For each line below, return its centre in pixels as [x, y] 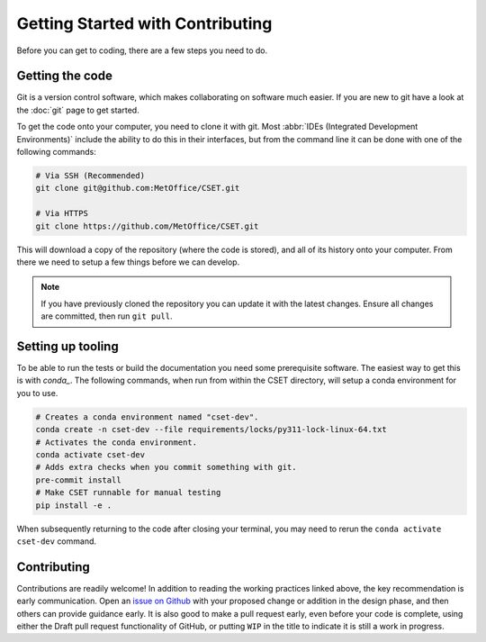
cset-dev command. [57, 541]
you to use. [37, 393]
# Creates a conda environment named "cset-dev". [147, 417]
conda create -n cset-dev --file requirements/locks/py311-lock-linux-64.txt [211, 430]
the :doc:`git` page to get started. [78, 110]
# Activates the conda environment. [117, 442]
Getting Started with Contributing [144, 23]
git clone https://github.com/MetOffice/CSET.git [147, 226]
